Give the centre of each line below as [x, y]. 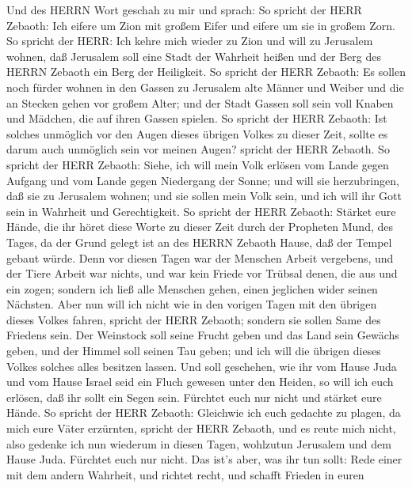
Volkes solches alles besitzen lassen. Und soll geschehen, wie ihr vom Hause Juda [202, 366]
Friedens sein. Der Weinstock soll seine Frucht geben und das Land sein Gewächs [203, 335]
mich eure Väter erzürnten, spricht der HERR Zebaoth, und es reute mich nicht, [201, 428]
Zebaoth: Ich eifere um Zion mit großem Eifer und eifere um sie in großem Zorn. [201, 25]
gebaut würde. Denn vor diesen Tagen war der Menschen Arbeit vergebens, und [200, 257]
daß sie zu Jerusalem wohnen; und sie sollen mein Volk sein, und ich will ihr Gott [204, 196]
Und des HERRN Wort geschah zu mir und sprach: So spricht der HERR [184, 9]
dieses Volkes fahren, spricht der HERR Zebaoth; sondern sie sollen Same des [194, 319]
